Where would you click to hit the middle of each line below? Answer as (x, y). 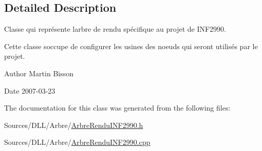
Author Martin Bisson (39, 73)
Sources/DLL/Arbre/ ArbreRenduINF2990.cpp (77, 142)
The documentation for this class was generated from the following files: (117, 108)
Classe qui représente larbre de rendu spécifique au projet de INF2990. (115, 29)
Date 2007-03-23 (30, 90)
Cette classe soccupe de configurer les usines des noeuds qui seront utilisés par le (131, 46)
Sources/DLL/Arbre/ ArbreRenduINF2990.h (74, 125)
